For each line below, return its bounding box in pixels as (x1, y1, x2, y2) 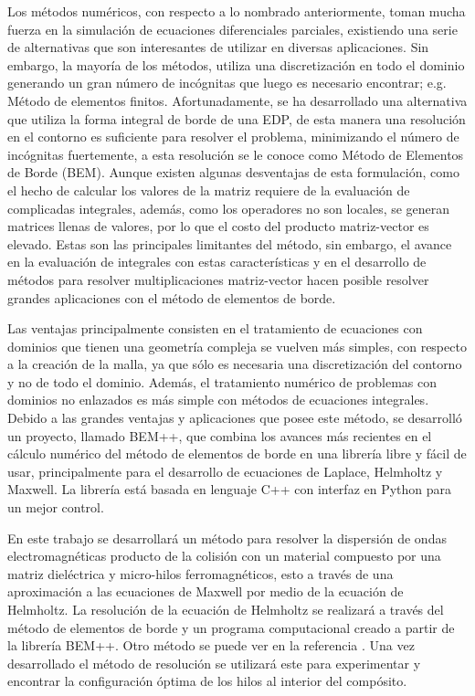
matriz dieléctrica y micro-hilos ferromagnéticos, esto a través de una (7, 564, 394, 583)
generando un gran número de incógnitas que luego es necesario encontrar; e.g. (7, 73, 447, 92)
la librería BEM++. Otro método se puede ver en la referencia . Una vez (7, 636, 415, 655)
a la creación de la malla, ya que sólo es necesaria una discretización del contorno (7, 354, 462, 374)
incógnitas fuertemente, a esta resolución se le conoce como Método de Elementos (7, 144, 464, 163)
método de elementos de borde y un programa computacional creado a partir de (7, 617, 455, 637)
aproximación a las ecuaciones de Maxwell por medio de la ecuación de (7, 582, 404, 601)
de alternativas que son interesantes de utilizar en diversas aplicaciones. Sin (7, 37, 429, 57)
